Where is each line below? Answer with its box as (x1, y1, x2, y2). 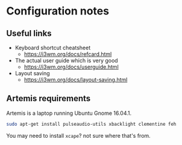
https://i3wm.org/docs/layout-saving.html (24, 76, 128, 83)
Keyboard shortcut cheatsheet (14, 44, 91, 51)
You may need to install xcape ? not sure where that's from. (6, 132, 151, 139)
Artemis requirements (6, 93, 91, 103)
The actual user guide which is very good (14, 57, 119, 64)
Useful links (6, 28, 52, 39)
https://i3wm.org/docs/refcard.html (24, 51, 112, 58)
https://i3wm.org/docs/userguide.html (24, 63, 119, 70)
